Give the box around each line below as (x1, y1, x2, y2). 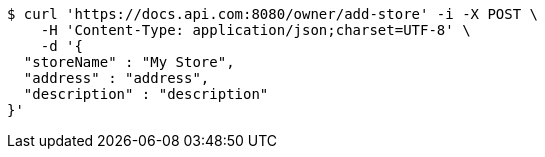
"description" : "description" (23, 86, 269, 102)
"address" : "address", (23, 70, 210, 86)
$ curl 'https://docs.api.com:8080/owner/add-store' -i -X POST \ (7, 6, 539, 22)
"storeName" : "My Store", (23, 54, 235, 70)
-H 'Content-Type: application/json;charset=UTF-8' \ (40, 22, 471, 38)
